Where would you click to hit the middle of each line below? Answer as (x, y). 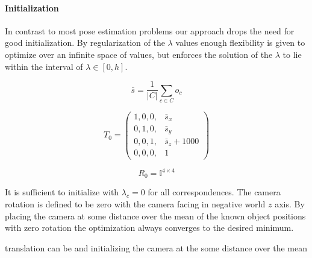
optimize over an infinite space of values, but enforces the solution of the (139, 54)
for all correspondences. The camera (214, 192)
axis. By (290, 204)
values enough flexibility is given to (240, 42)
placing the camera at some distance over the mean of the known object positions (155, 216)
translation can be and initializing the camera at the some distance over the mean (156, 247)
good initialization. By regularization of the (85, 42)
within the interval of (44, 66)
